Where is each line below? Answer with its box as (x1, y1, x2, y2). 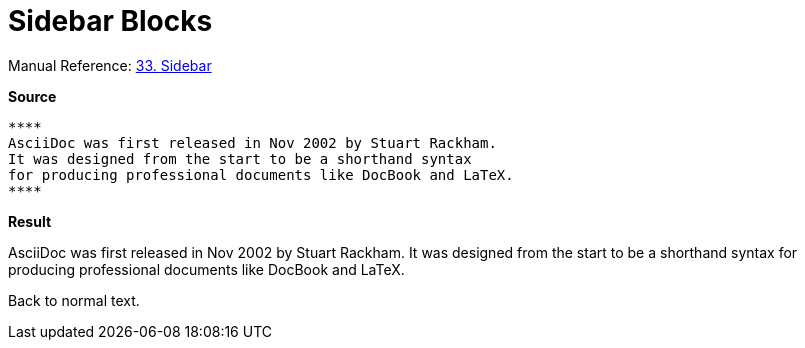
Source (8, 87, 57, 105)
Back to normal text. (8, 291, 140, 309)
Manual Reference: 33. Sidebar (8, 56, 212, 74)
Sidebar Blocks (8, 4, 213, 38)
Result (8, 212, 52, 230)
